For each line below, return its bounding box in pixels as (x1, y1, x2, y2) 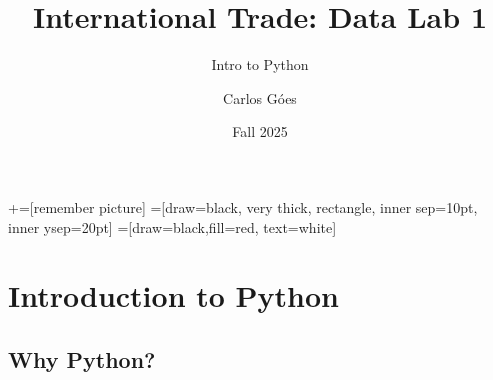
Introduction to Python (8, 275, 339, 316)
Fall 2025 (232, 121, 288, 142)
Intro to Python (211, 54, 309, 75)
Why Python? (8, 343, 156, 374)
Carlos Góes (223, 87, 297, 108)
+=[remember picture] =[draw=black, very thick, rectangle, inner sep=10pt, (8, 196, 478, 217)
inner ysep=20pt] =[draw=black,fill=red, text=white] (8, 216, 337, 237)
